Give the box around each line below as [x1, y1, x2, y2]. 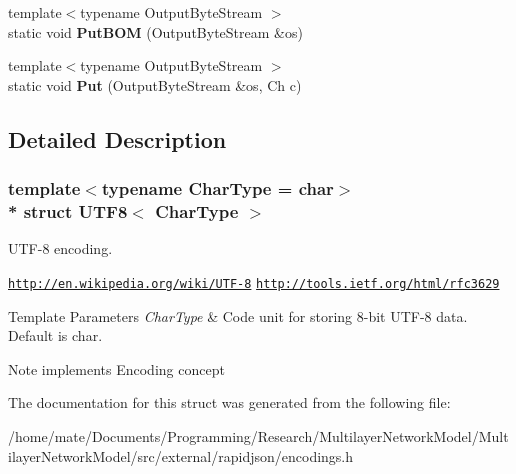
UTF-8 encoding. [8, 238, 113, 259]
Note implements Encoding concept [8, 358, 225, 379]
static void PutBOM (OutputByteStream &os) [8, 21, 303, 42]
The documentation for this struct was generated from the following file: [8, 392, 451, 413]
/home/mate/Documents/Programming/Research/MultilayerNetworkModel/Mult [8, 425, 509, 446]
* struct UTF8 [8, 199, 128, 223]
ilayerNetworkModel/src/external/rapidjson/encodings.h [8, 445, 354, 466]
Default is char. [8, 325, 103, 346]
